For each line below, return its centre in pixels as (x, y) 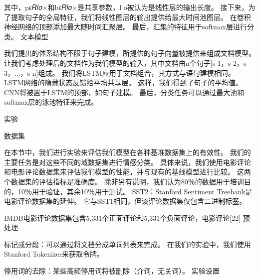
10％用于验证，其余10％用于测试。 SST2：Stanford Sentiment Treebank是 (135, 191)
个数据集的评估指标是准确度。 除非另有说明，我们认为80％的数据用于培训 (124, 181)
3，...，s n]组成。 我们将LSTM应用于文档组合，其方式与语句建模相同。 (120, 72)
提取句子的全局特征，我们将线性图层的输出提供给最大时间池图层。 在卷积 (131, 17)
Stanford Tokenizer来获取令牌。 (54, 254)
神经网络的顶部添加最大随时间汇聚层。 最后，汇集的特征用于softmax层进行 (126, 27)
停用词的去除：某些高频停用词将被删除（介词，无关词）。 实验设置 (112, 271)
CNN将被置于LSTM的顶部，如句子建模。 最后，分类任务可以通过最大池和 (124, 92)
